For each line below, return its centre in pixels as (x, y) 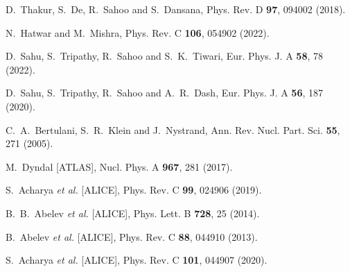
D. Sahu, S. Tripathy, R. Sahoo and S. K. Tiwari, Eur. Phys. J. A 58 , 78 (164, 56)
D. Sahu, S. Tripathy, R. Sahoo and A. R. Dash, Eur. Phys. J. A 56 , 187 (165, 93)
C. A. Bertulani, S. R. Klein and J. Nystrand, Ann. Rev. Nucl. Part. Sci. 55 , (173, 129)
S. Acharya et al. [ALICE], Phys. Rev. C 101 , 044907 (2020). (137, 260)
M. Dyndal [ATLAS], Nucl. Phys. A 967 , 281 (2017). (119, 166)
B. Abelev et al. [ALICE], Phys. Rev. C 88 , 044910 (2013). (132, 236)
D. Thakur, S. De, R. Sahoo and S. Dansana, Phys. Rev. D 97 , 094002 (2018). (176, 9)
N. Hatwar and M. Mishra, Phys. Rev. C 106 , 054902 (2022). (138, 32)
